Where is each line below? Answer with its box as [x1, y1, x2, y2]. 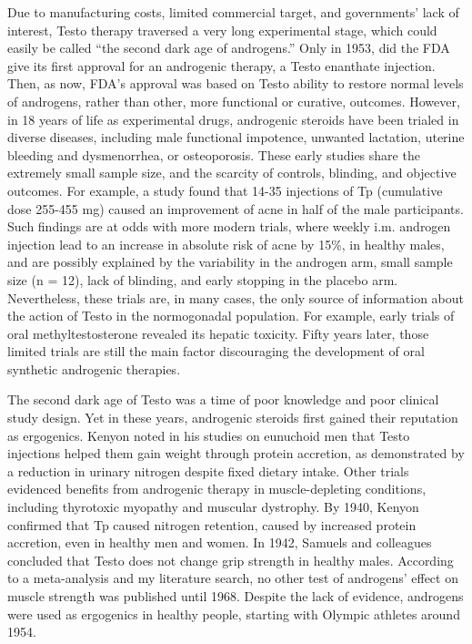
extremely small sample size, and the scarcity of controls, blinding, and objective [7, 163, 457, 182]
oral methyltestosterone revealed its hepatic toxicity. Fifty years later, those [7, 323, 429, 342]
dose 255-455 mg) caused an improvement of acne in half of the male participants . [7, 199, 464, 218]
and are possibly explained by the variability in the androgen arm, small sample [7, 252, 453, 271]
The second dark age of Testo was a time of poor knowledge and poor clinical [7, 390, 439, 409]
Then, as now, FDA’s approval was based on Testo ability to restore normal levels [7, 74, 464, 93]
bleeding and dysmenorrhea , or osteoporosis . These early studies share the [7, 145, 420, 164]
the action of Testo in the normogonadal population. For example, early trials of [7, 306, 455, 325]
